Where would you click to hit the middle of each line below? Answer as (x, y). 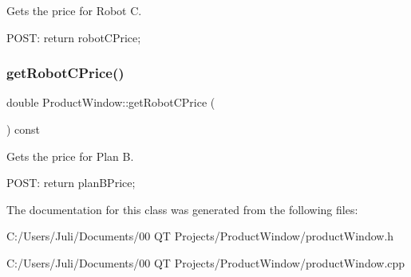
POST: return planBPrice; (71, 183)
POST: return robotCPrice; (74, 37)
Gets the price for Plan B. (70, 156)
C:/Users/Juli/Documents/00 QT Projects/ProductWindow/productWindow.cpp (206, 262)
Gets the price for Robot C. (74, 10)
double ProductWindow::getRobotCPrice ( (111, 102)
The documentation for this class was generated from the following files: (182, 209)
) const (24, 129)
